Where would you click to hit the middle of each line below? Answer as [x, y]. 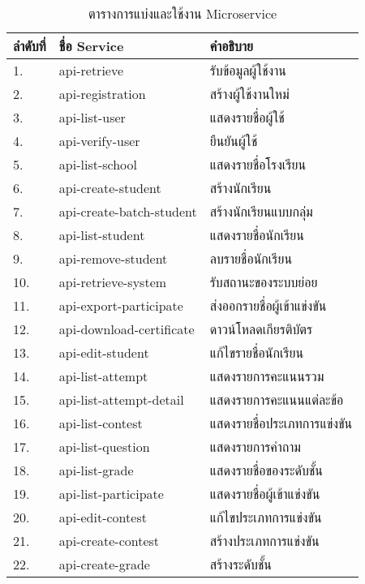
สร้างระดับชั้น [241, 564]
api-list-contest [101, 423]
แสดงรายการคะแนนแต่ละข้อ [277, 399]
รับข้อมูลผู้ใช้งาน [248, 70]
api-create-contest [109, 541]
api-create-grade [104, 564]
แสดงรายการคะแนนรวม [267, 376]
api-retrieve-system [113, 282]
